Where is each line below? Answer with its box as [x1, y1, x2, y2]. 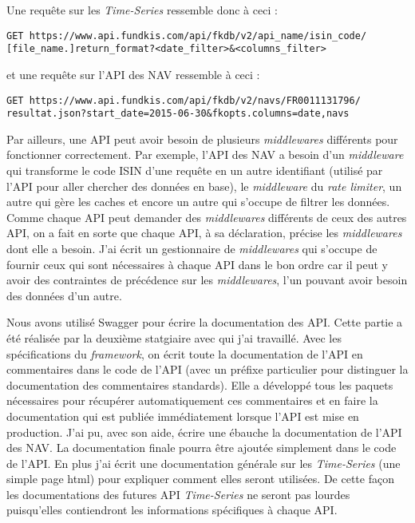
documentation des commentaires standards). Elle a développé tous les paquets [6, 376, 393, 393]
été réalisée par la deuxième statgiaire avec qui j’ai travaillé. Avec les [6, 329, 342, 346]
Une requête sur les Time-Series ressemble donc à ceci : [6, 2, 278, 18]
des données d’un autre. [6, 287, 122, 303]
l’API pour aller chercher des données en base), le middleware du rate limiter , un [6, 177, 402, 194]
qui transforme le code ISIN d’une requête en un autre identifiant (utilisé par [6, 162, 383, 178]
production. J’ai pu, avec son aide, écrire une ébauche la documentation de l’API [6, 423, 402, 440]
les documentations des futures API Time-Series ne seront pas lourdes [6, 485, 350, 502]
